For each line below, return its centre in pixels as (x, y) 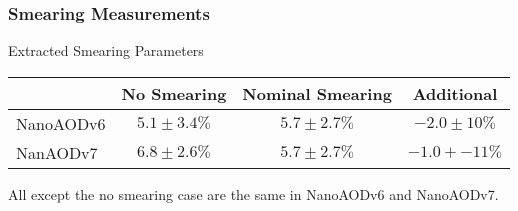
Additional (455, 93)
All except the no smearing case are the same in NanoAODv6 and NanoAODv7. (253, 193)
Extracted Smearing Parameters (106, 50)
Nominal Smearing (317, 93)
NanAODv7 (57, 152)
